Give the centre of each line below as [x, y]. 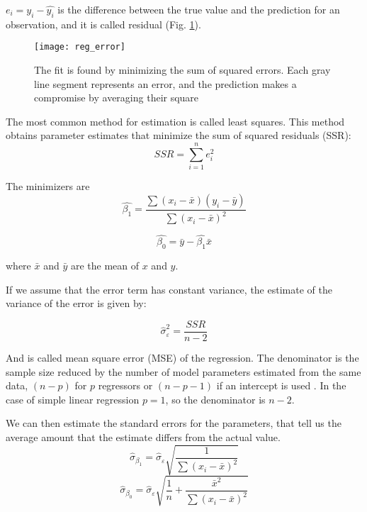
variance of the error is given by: [76, 303]
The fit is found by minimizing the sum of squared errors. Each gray [182, 70]
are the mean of [105, 266]
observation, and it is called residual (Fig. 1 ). [103, 24]
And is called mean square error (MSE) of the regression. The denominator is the [182, 357]
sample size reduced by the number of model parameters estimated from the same [183, 371]
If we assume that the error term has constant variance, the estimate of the [169, 289]
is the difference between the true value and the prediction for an [199, 9]
